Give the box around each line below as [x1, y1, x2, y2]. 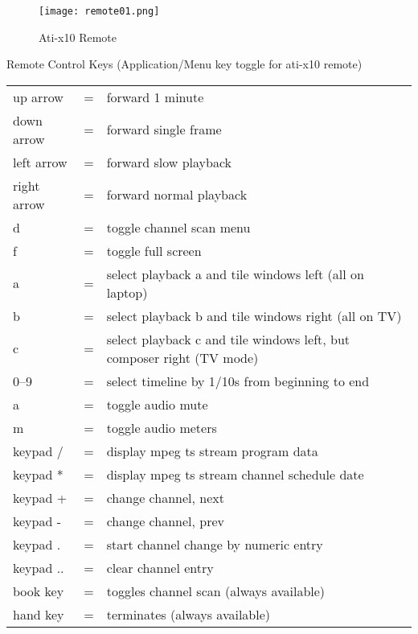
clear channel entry [106, 558, 214, 577]
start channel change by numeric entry [106, 534, 323, 554]
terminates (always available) [106, 604, 271, 624]
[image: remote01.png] [39, 6, 160, 17]
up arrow [13, 87, 64, 106]
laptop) [106, 282, 148, 302]
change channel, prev [106, 511, 224, 530]
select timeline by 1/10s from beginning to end [106, 371, 370, 390]
